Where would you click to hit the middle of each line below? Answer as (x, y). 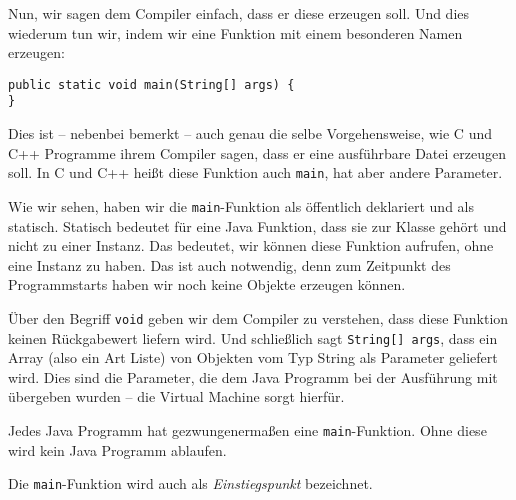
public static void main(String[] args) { (151, 84)
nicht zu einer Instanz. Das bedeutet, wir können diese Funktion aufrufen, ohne (251, 245)
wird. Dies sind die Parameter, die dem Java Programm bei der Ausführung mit (253, 376)
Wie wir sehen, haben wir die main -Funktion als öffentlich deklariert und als (241, 205)
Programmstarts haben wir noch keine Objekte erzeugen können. (207, 284)
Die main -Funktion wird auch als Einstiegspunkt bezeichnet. (190, 483)
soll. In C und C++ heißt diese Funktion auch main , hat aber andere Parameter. (255, 172)
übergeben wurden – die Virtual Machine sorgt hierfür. (176, 396)
